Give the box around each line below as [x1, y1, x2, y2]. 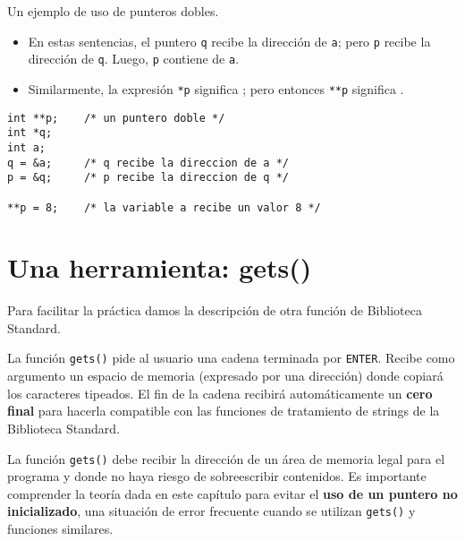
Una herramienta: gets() [7, 249, 312, 286]
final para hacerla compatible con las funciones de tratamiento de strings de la [7, 401, 440, 420]
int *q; [7, 126, 53, 140]
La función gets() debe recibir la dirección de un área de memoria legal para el [7, 449, 445, 468]
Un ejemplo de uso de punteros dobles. [7, 2, 219, 20]
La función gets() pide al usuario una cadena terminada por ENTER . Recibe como [7, 348, 455, 367]
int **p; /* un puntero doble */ [7, 111, 225, 125]
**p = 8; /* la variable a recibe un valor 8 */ [7, 201, 321, 214]
